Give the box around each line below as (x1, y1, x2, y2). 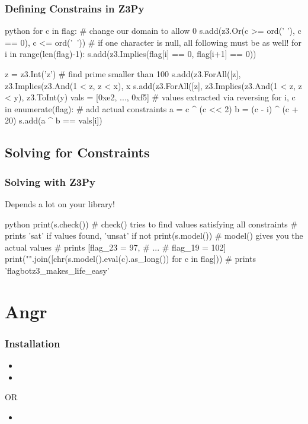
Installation (5, 336, 60, 350)
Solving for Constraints (5, 143, 150, 162)
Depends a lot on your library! (5, 197, 115, 210)
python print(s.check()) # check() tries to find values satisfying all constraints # (5, 217, 298, 230)
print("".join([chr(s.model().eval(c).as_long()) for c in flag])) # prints (5, 252, 256, 265)
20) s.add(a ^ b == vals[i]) (5, 114, 102, 126)
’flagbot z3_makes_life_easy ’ (5, 264, 110, 276)
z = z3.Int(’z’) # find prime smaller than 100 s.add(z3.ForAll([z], (5, 68, 241, 80)
